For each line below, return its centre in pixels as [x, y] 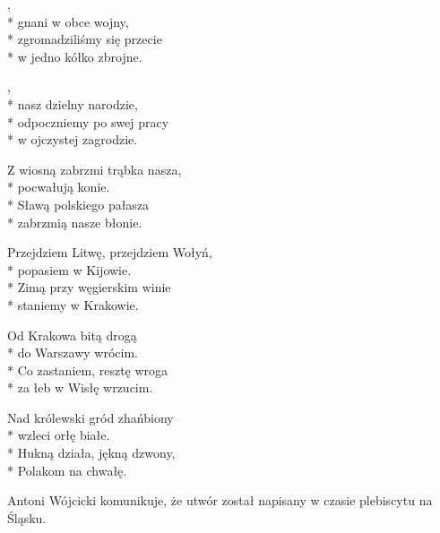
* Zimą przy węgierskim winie [89, 287]
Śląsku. [27, 517]
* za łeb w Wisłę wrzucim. [80, 387]
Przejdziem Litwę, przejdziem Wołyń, [110, 252]
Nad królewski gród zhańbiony [91, 417]
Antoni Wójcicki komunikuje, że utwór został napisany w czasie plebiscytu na [220, 500]
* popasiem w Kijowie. [69, 269]
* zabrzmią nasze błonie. [75, 222]
